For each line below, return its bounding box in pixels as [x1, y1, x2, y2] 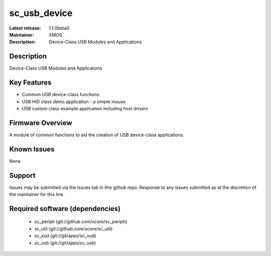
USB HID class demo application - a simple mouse [22, 98, 126, 105]
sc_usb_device [9, 8, 73, 19]
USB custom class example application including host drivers [22, 105, 148, 111]
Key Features [9, 78, 52, 87]
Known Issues [9, 145, 55, 153]
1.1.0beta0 [49, 25, 70, 31]
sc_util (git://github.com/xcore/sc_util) [34, 225, 113, 231]
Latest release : [9, 25, 41, 31]
